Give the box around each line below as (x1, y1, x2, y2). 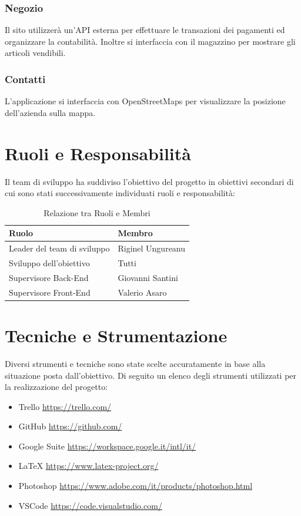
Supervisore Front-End (9, 286, 91, 298)
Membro (118, 227, 153, 239)
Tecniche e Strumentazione (5, 323, 228, 347)
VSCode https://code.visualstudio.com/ (18, 499, 162, 511)
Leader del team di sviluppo (9, 242, 110, 254)
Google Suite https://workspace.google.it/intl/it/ (18, 439, 196, 452)
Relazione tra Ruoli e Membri (44, 206, 150, 219)
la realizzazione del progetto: (5, 381, 108, 393)
